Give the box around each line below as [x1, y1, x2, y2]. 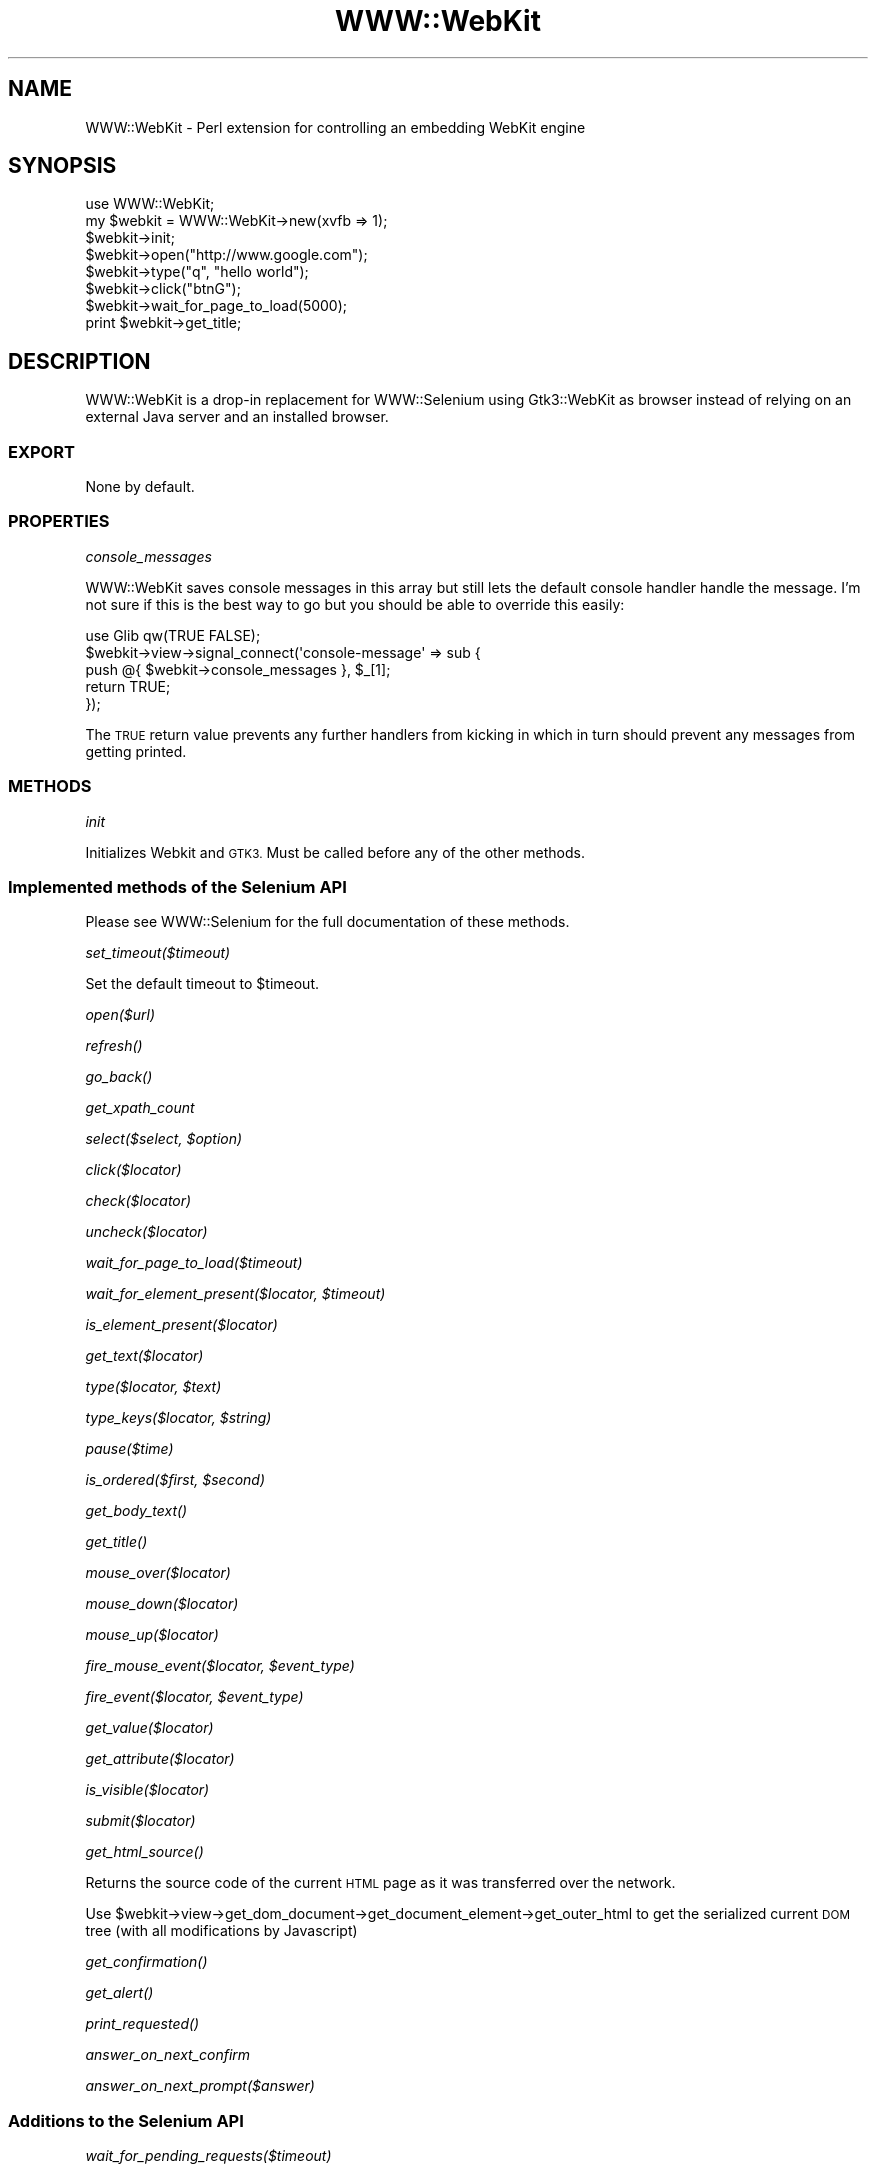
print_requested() [85, 2015, 200, 2033]
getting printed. [85, 742, 187, 760]
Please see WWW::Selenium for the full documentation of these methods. [85, 913, 570, 931]
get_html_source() [85, 1843, 204, 1861]
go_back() [85, 1068, 153, 1086]
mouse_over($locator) [85, 1564, 231, 1582]
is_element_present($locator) [85, 1316, 278, 1334]
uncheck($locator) [85, 1223, 208, 1241]
